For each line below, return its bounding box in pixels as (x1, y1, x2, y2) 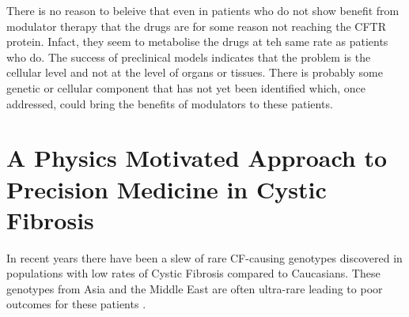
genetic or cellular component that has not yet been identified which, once (6, 79, 365, 96)
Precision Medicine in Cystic (6, 172, 327, 205)
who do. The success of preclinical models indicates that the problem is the (6, 48, 371, 65)
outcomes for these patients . (6, 296, 146, 312)
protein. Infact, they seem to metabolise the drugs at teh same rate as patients (6, 33, 388, 50)
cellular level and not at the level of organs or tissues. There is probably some (6, 64, 383, 81)
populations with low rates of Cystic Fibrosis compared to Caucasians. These (6, 265, 381, 281)
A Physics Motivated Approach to (6, 142, 388, 174)
